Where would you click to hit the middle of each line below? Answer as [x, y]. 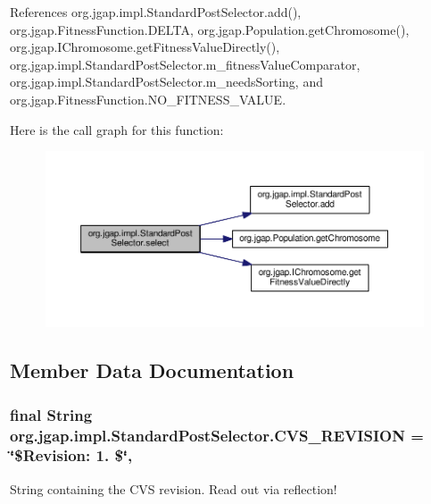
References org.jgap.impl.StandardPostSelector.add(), [156, 12]
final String [51, 414]
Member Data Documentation [152, 370]
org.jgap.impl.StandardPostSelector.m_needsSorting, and [166, 82]
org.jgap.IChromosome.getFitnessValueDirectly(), [145, 47]
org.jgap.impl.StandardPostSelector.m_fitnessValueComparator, [185, 64]
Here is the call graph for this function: [117, 129]
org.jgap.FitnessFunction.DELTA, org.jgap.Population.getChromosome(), [210, 29]
